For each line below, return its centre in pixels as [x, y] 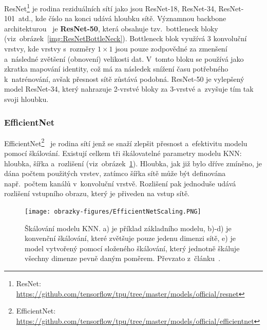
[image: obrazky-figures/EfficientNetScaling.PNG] [113, 212]
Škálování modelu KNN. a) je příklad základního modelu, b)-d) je [128, 228]
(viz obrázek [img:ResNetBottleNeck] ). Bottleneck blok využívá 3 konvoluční [126, 38]
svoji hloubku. [26, 99]
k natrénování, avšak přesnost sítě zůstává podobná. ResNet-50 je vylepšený [124, 79]
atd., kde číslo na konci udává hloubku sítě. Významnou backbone [122, 18]
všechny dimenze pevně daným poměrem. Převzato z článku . [123, 258]
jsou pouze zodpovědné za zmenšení [171, 49]
